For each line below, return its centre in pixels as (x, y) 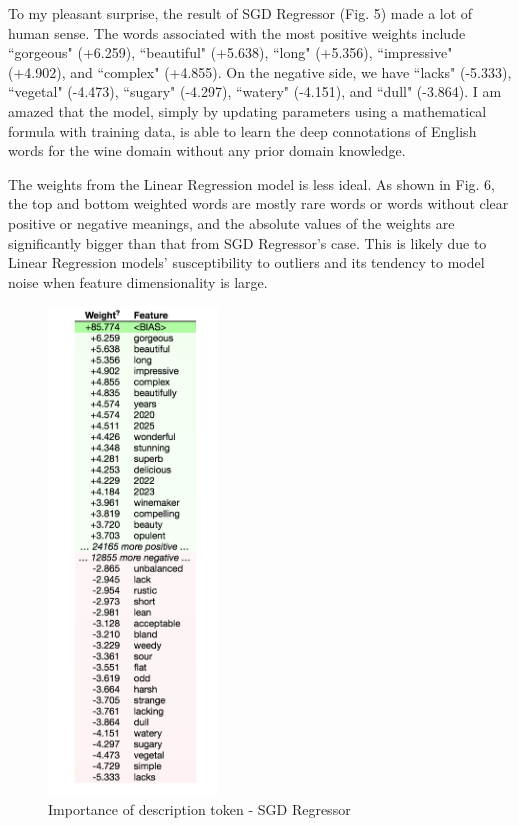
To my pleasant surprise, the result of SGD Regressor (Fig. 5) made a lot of (240, 13)
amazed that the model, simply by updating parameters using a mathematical (247, 110)
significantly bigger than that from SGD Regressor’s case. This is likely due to (247, 242)
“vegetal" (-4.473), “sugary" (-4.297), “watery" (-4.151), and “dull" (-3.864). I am (255, 91)
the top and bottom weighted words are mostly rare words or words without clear (258, 203)
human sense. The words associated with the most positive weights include (237, 32)
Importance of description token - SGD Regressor (199, 809)
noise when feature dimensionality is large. (138, 281)
